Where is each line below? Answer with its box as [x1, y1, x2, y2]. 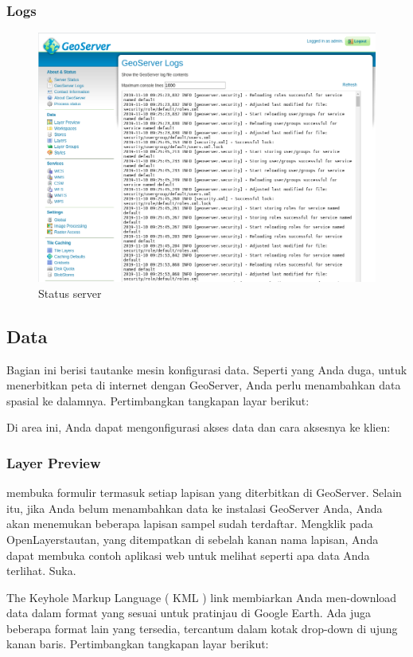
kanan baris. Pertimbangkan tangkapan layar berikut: [6, 635, 269, 652]
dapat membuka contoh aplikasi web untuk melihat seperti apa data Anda [6, 546, 370, 563]
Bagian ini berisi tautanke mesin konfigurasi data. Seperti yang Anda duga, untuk [6, 361, 407, 377]
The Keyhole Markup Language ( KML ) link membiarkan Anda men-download [6, 589, 397, 605]
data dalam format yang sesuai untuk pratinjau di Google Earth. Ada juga [6, 604, 371, 621]
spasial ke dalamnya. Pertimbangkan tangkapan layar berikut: [6, 392, 310, 409]
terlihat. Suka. [6, 562, 76, 579]
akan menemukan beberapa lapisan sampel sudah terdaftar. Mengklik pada [6, 515, 373, 532]
